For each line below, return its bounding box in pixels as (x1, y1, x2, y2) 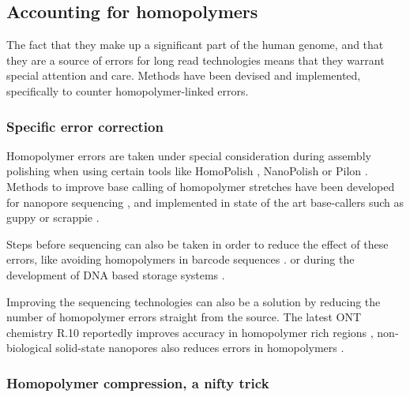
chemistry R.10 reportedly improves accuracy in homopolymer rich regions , (6, 324, 374, 340)
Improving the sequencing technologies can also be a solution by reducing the (6, 293, 381, 309)
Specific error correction (6, 116, 164, 136)
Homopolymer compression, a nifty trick (6, 373, 269, 392)
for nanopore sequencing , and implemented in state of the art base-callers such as (6, 193, 404, 210)
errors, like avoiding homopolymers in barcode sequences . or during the (6, 251, 355, 268)
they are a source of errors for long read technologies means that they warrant (6, 51, 385, 68)
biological (6, 339, 52, 356)
